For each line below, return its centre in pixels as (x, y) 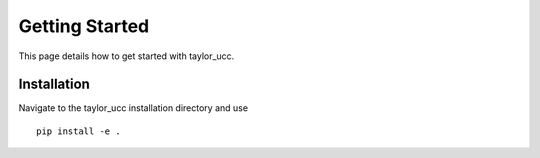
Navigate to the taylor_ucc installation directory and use (133, 108)
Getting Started (84, 26)
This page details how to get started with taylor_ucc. (126, 56)
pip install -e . (78, 131)
